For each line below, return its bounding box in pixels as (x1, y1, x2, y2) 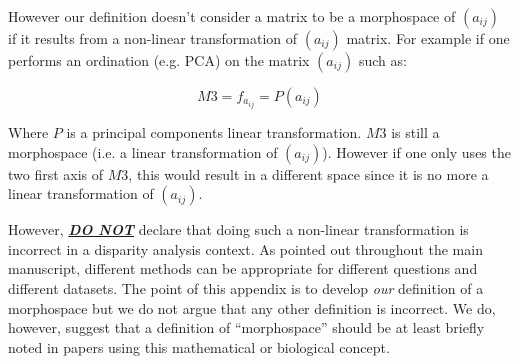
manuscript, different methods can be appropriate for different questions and (8, 258, 478, 279)
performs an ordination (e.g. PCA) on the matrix (8, 50, 310, 70)
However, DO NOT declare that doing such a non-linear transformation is (8, 219, 469, 240)
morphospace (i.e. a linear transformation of (8, 141, 278, 162)
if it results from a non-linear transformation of (8, 28, 298, 48)
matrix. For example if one (346, 28, 510, 48)
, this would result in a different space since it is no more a (128, 163, 489, 184)
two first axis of (8, 163, 104, 184)
